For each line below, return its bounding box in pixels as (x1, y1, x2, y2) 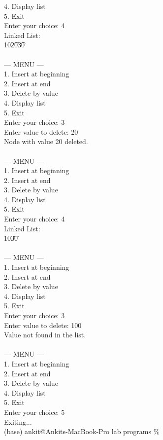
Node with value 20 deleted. (4, 136, 88, 147)
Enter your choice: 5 (4, 406, 65, 417)
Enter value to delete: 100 (4, 320, 82, 330)
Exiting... (4, 416, 32, 427)
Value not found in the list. (4, 330, 86, 340)
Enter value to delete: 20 (4, 126, 78, 137)
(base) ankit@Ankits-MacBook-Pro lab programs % (4, 426, 160, 437)
